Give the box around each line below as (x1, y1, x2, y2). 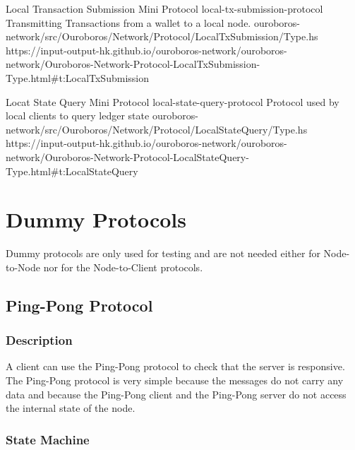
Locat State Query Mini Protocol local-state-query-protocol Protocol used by (6, 94, 339, 109)
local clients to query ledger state (6, 108, 150, 123)
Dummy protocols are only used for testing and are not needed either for (6, 246, 320, 261)
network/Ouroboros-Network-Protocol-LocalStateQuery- (6, 149, 249, 164)
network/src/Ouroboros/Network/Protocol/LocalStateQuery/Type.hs (6, 122, 308, 136)
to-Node (6, 259, 40, 274)
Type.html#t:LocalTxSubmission (6, 70, 149, 85)
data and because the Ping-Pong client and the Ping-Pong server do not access (6, 386, 347, 401)
